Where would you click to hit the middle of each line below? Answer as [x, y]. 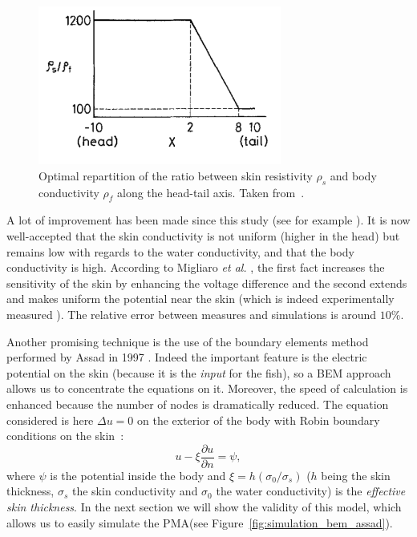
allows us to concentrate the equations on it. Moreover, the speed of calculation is [207, 388]
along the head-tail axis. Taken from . [211, 192]
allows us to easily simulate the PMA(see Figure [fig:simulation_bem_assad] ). [200, 522]
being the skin [356, 475]
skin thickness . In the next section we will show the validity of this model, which [204, 506]
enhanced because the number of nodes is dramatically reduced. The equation [198, 404]
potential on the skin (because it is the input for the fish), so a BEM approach [199, 372]
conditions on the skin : [65, 436]
